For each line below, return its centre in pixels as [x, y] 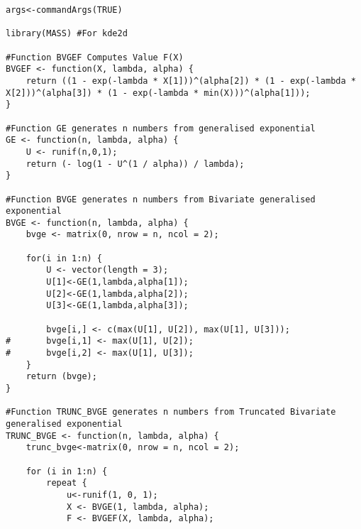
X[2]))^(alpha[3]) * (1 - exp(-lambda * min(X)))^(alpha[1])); [158, 93]
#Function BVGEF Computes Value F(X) [95, 57]
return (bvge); [61, 377]
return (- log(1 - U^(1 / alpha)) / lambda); [135, 164]
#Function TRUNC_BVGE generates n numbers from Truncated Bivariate [171, 412]
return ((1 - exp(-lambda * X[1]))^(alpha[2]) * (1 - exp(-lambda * [191, 81]
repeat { [67, 483]
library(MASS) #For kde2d [67, 34]
